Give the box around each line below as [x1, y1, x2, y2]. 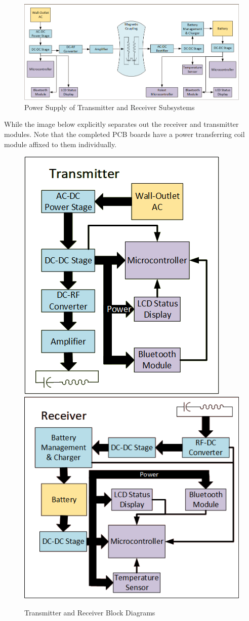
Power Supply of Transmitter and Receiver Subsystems [24, 101, 195, 112]
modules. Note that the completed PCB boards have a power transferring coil [4, 128, 245, 139]
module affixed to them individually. [4, 139, 117, 149]
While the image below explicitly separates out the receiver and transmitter [4, 119, 239, 129]
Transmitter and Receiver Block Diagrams [24, 607, 155, 617]
